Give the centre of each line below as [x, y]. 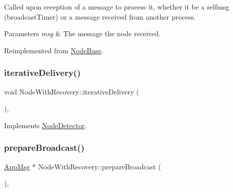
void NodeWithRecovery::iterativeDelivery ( [72, 91]
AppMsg [17, 166]
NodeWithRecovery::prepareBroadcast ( [99, 166]
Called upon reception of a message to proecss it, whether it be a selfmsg [117, 7]
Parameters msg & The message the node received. [83, 33]
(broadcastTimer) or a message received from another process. [100, 16]
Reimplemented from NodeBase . [54, 50]
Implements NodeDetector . [46, 125]
